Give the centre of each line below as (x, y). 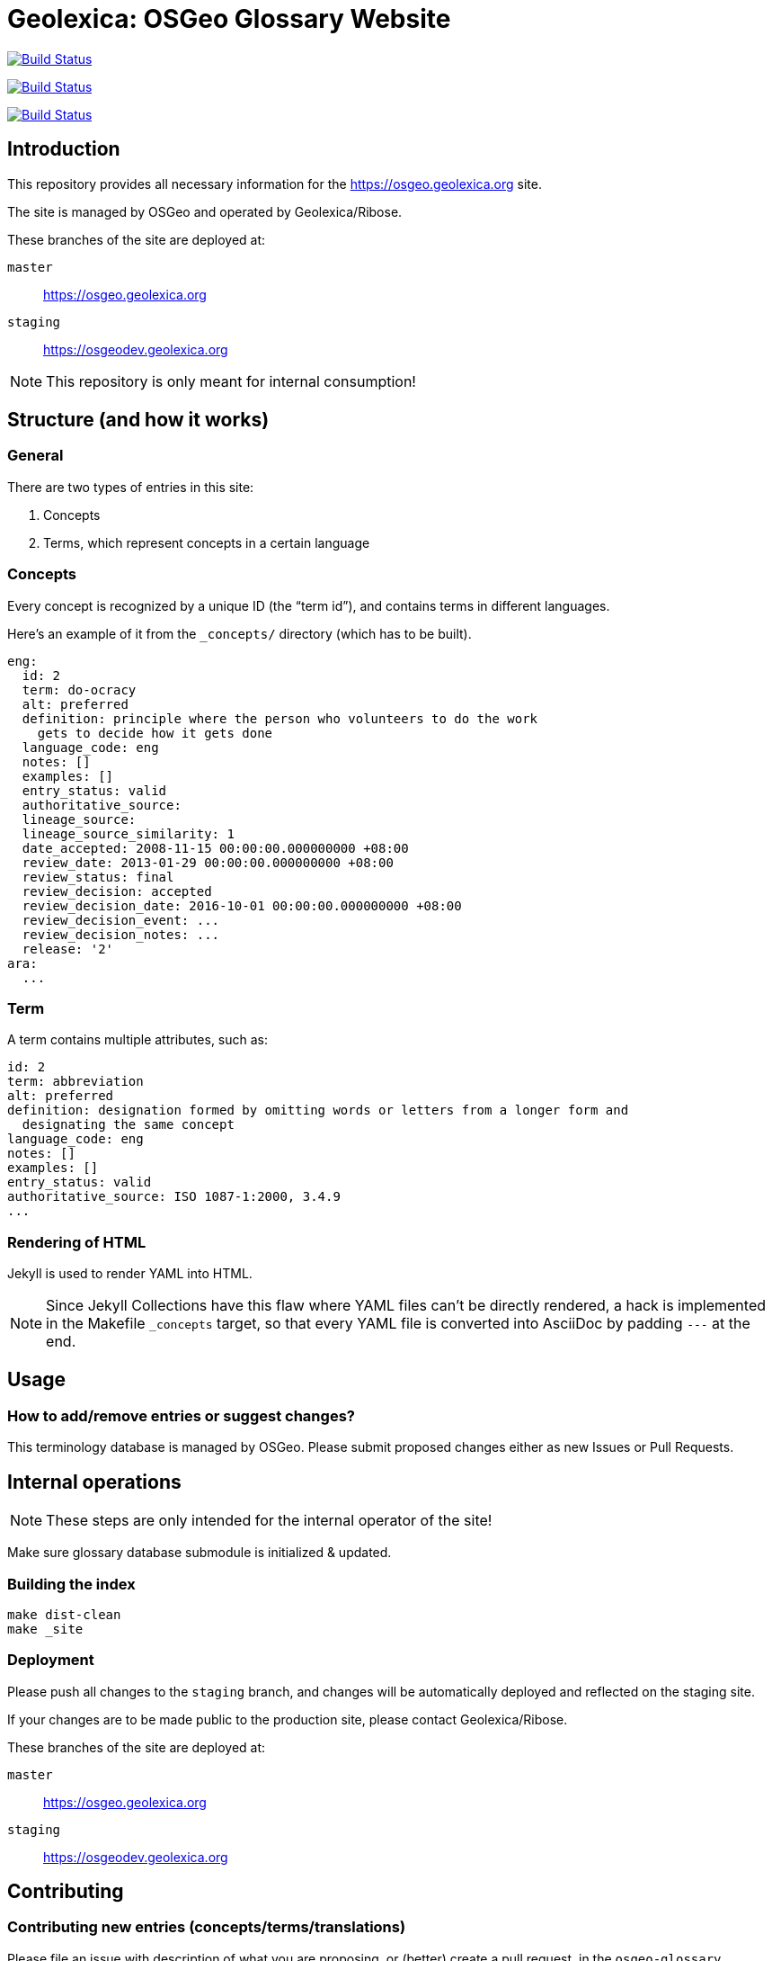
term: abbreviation (75, 1082)
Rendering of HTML (77, 1242)
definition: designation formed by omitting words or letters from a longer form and (318, 1110)
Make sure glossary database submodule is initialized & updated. (200, 1553)
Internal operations (94, 1482)
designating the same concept (128, 1125)
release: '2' (68, 949)
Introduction (64, 149)
